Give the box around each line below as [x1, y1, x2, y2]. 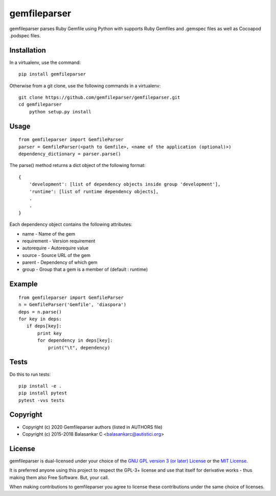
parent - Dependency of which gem [22, 259, 98, 266]
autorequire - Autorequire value [22, 245, 89, 251]
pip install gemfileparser [18, 72, 86, 77]
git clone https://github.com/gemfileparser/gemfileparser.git [18, 95, 180, 101]
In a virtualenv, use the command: [9, 59, 81, 65]
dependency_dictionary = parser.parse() [18, 151, 121, 157]
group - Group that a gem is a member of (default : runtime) [22, 266, 148, 273]
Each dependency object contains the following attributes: [9, 221, 132, 227]
